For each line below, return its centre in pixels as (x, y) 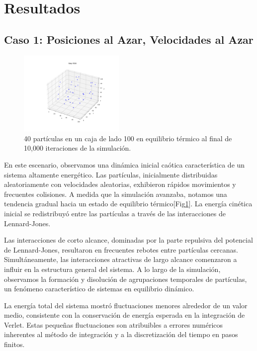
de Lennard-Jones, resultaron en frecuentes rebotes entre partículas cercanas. (121, 249)
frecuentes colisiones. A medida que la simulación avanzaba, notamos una (116, 194)
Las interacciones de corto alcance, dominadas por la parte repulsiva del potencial (128, 240)
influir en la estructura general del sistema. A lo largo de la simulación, (112, 269)
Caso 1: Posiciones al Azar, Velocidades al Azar (129, 39)
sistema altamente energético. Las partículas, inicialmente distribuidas (111, 174)
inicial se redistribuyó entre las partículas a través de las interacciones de (115, 213)
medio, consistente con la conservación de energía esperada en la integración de (125, 315)
